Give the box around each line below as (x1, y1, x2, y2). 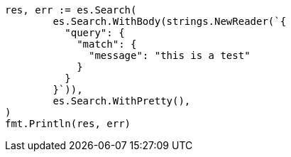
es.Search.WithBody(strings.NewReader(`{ (53, 16, 287, 27)
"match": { (77, 38, 137, 50)
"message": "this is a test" (89, 50, 251, 61)
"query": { (65, 27, 125, 38)
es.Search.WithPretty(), (53, 95, 191, 107)
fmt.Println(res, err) (5, 118, 131, 129)
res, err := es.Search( (5, 4, 137, 16)
